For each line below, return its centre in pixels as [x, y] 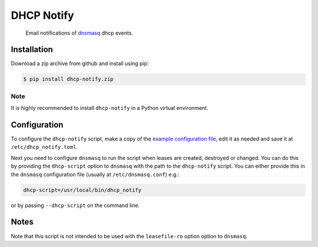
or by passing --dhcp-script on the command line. [75, 205]
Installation [32, 50]
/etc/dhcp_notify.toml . [44, 147]
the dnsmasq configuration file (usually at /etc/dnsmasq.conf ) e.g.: [95, 174]
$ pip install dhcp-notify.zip [69, 79]
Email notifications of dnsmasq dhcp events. [79, 33]
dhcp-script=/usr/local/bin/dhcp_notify [82, 190]
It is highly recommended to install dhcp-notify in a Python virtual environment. [110, 108]
